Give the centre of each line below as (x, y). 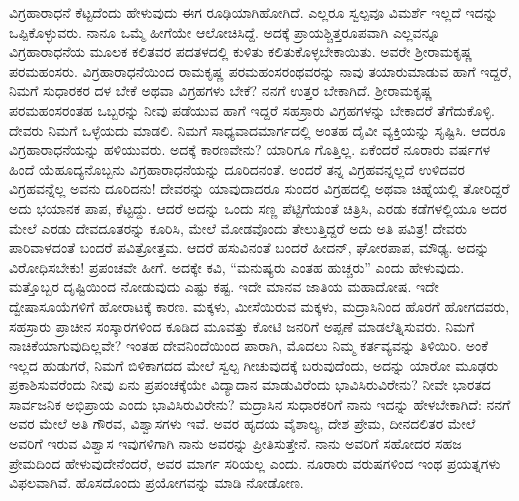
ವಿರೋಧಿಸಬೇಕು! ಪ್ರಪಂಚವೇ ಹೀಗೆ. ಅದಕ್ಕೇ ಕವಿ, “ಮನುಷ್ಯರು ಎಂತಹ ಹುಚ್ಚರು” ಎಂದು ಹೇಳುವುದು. (237, 266)
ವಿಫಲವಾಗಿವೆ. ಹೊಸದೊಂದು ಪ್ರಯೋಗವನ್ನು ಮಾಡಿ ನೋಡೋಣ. (156, 482)
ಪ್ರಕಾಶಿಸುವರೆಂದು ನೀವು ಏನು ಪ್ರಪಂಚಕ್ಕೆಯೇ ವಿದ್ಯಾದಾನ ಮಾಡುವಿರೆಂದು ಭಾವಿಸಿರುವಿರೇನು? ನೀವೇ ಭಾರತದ (250, 384)
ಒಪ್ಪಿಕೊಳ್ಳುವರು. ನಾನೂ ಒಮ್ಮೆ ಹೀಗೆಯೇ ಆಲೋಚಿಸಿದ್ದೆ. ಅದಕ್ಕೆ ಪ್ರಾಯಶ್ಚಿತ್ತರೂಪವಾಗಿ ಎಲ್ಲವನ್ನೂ (225, 31)
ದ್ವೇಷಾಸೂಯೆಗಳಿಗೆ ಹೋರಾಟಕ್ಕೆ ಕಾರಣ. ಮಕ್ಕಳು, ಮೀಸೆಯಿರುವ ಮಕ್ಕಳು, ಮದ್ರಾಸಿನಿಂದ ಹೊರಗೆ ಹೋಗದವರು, (259, 305)
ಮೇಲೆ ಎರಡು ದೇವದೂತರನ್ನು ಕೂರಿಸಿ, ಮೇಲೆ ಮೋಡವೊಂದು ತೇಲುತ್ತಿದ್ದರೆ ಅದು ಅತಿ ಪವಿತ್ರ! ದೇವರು (238, 227)
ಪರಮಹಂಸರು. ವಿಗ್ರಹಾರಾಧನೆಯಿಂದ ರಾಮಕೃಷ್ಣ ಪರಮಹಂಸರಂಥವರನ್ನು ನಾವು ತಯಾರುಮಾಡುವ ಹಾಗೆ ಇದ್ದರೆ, (260, 70)
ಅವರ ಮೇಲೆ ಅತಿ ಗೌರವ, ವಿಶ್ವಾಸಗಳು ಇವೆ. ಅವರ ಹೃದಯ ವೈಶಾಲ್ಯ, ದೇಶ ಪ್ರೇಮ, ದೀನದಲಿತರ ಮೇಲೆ (242, 423)
